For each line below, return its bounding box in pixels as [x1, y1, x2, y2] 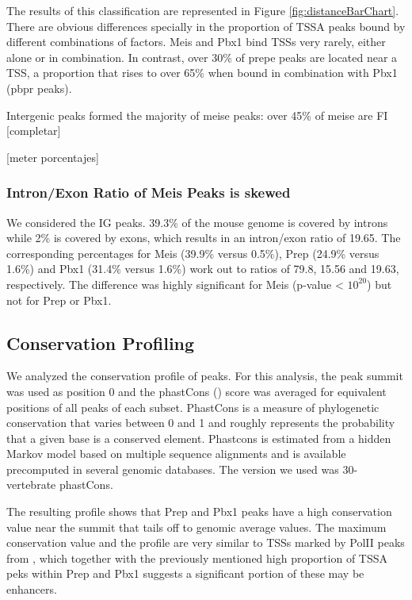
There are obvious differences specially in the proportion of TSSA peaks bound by [6, 17, 406, 34]
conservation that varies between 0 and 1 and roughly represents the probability [6, 414, 395, 431]
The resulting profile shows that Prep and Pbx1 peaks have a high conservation [6, 503, 392, 520]
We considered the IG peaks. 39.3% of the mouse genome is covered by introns [6, 213, 388, 230]
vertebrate [6, 476, 56, 493]
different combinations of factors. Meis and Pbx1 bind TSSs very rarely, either [6, 33, 386, 50]
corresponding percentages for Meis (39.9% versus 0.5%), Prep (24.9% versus [6, 244, 380, 261]
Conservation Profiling [6, 330, 195, 355]
